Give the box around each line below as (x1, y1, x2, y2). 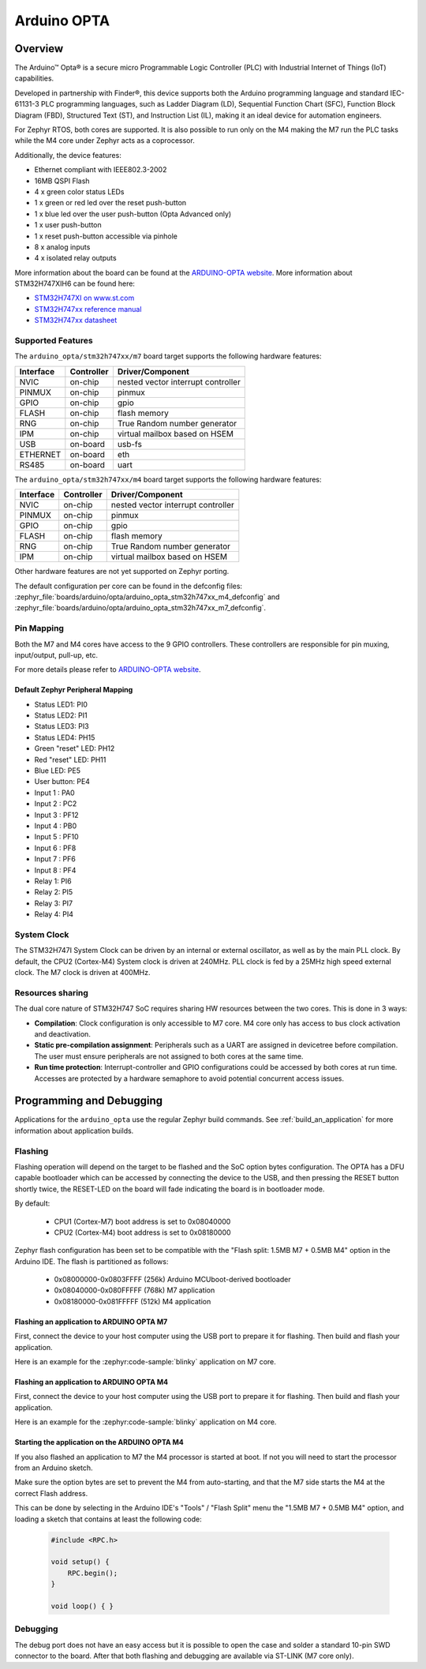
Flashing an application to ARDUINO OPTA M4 (14, 1378, 169, 1387)
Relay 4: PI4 (34, 910, 74, 919)
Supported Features (14, 336, 94, 347)
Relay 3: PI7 (34, 898, 73, 908)
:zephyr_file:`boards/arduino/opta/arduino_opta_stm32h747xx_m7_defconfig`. (14, 603, 267, 613)
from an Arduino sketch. (14, 1463, 94, 1472)
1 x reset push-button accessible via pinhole (34, 231, 177, 241)
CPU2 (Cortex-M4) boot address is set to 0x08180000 (54, 1228, 232, 1237)
